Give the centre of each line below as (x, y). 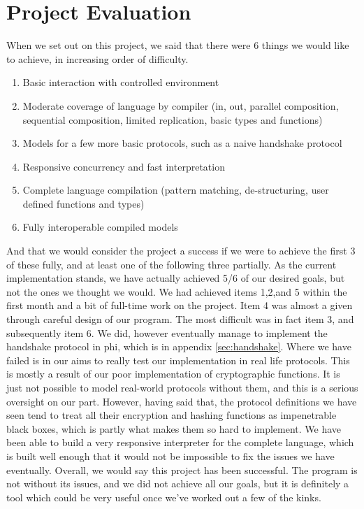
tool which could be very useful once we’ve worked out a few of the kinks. (164, 497)
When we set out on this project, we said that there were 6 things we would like (178, 45)
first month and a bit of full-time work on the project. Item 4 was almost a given (180, 305)
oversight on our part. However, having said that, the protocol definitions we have (182, 401)
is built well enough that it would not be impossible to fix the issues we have (170, 456)
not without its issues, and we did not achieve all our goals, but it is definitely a (178, 483)
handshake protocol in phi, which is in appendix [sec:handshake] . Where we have (179, 346)
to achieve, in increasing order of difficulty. (97, 58)
